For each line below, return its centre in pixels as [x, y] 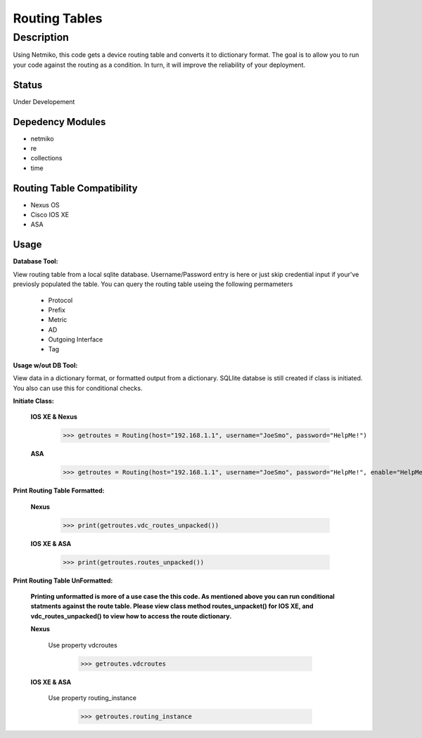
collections [46, 158]
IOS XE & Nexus [54, 417]
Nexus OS [45, 205]
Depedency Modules [59, 122]
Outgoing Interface [76, 339]
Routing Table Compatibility [75, 188]
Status [28, 85]
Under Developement [44, 101]
